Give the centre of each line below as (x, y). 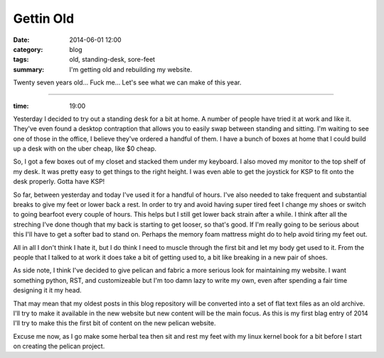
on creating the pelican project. (59, 346)
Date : (21, 40)
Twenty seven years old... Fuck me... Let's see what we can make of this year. (127, 82)
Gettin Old (44, 18)
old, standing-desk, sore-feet (112, 60)
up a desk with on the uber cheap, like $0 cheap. (85, 148)
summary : (29, 69)
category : (28, 49)
